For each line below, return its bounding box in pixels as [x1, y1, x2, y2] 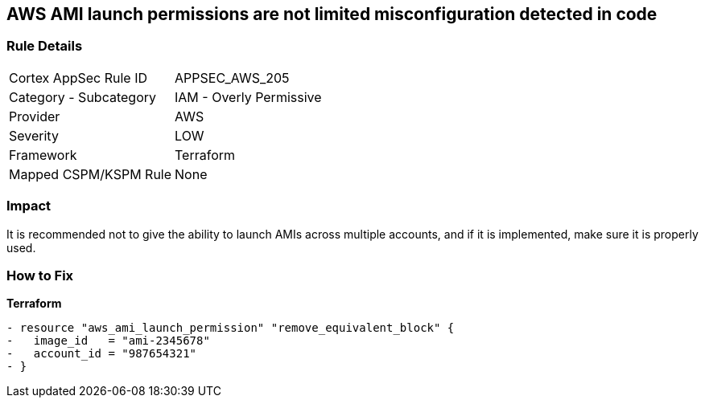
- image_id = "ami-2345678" [6, 334, 210, 348]
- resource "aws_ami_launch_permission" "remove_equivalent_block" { [6, 321, 455, 335]
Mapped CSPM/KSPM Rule [9, 165, 172, 182]
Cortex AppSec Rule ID [9, 69, 148, 86]
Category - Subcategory [9, 88, 156, 105]
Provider [9, 108, 60, 124]
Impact [6, 198, 52, 214]
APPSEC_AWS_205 [175, 69, 290, 86]
